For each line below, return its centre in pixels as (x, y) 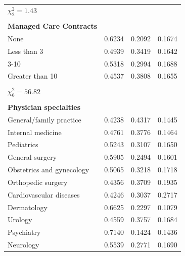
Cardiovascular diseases (44, 194)
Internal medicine (35, 132)
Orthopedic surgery (38, 182)
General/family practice (44, 119)
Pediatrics (23, 144)
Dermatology (28, 207)
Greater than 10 (33, 76)
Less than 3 (26, 51)
